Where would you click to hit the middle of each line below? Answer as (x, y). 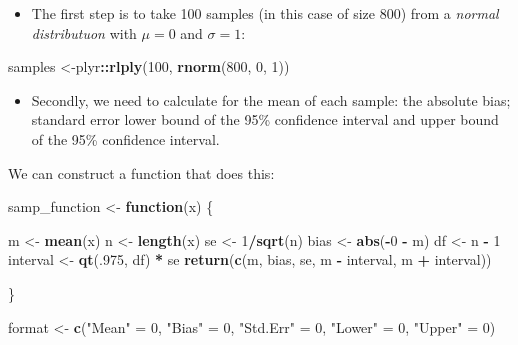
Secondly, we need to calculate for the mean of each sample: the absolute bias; (271, 99)
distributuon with (84, 32)
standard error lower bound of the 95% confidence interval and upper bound (265, 119)
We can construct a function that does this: (141, 172)
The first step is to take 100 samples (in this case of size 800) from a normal (265, 13)
